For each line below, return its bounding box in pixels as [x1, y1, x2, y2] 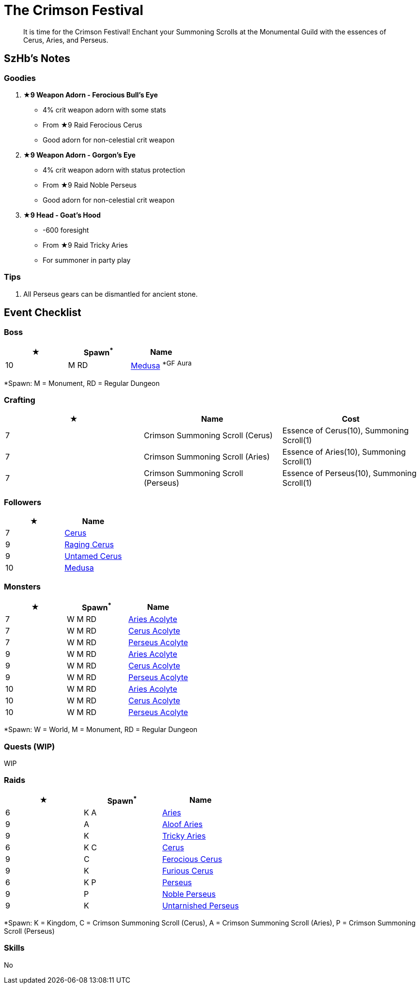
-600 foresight [43, 225, 89, 234]
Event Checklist [4, 306, 81, 319]
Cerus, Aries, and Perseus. [23, 35, 109, 44]
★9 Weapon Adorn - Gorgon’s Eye [23, 150, 136, 159]
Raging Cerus [64, 540, 114, 550]
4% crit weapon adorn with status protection [43, 165, 186, 174]
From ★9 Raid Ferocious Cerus [43, 120, 142, 129]
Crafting [4, 395, 35, 405]
